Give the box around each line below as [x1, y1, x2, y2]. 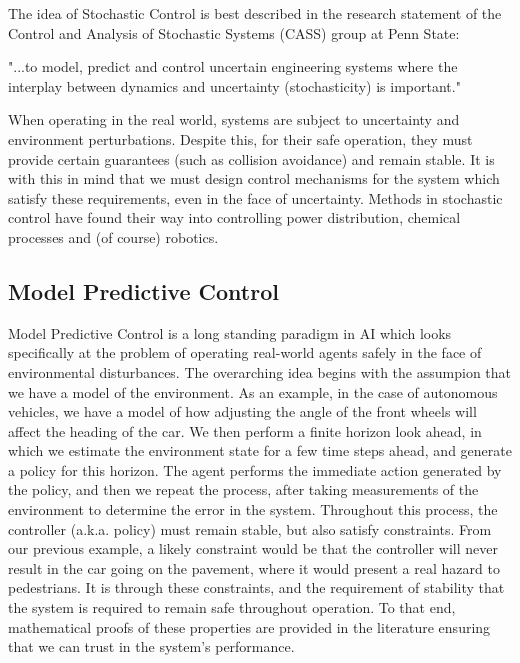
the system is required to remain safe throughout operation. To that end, [8, 597, 456, 618]
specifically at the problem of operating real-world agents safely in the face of [8, 342, 482, 363]
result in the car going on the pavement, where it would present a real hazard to [8, 557, 500, 578]
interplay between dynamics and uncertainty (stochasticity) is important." [8, 75, 461, 96]
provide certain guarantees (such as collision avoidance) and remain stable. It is [8, 148, 495, 169]
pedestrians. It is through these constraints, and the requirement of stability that [8, 577, 505, 598]
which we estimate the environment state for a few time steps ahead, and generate [8, 440, 512, 461]
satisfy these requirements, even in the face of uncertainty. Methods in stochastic [8, 187, 503, 208]
